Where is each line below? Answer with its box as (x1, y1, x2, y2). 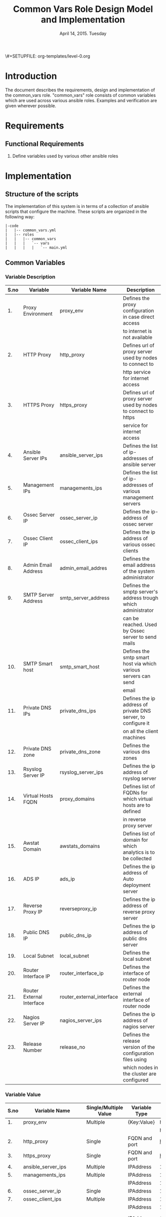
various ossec (123, 541, 156, 548)
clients (123, 547, 138, 554)
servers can (123, 673, 151, 679)
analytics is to (123, 849, 155, 856)
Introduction (5, 70, 57, 82)
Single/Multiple (86, 1104, 124, 1111)
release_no (59, 1043, 85, 1050)
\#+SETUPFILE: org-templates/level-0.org (5, 53, 90, 59)
